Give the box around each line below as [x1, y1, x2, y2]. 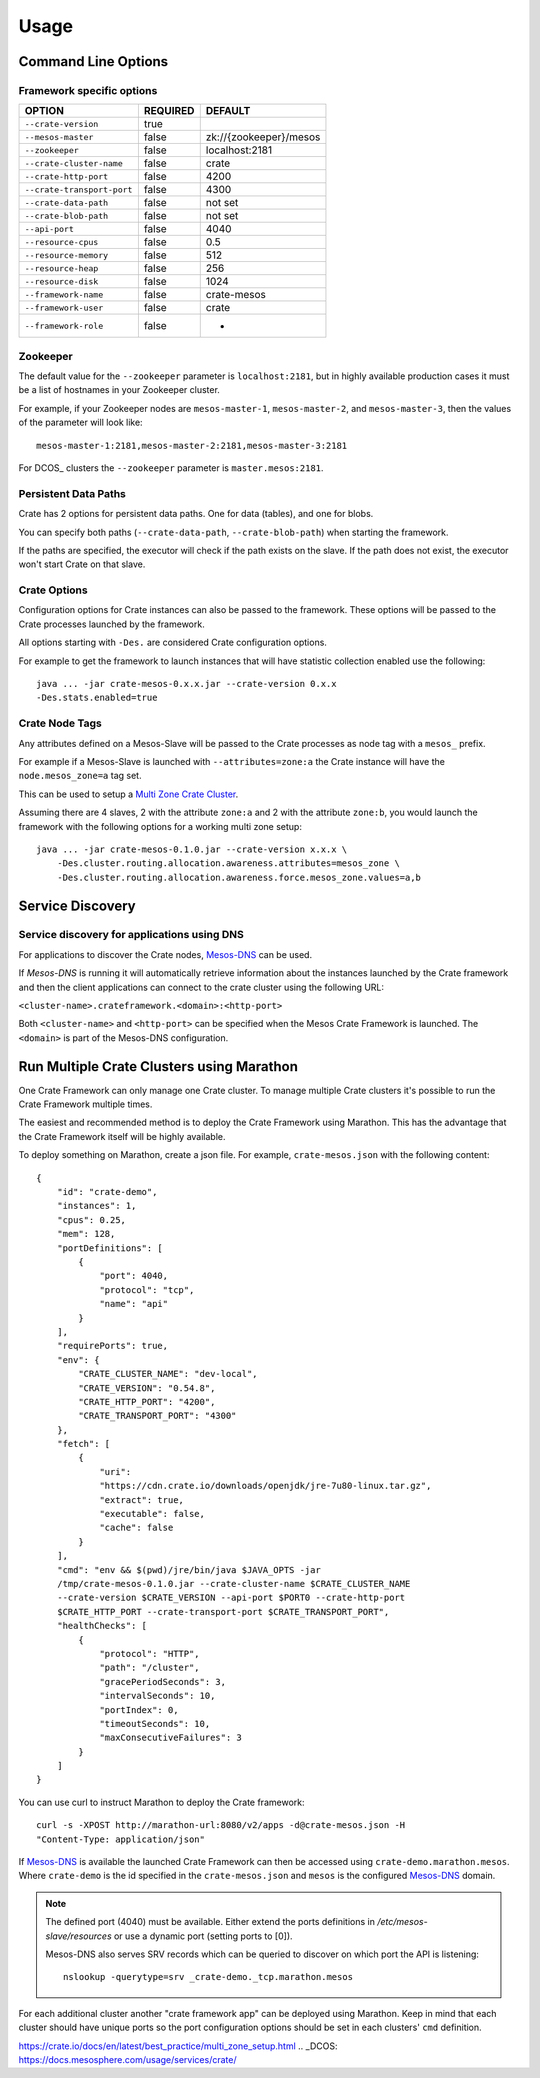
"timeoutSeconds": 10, [99, 1718, 211, 1729]
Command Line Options [18, 53, 169, 70]
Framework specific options [18, 83, 158, 97]
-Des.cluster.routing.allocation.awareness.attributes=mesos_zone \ [56, 858, 400, 869]
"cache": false [99, 1522, 174, 1534]
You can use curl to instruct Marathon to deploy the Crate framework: [18, 1796, 305, 1808]
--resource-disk [24, 276, 99, 287]
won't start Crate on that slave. [18, 558, 146, 570]
